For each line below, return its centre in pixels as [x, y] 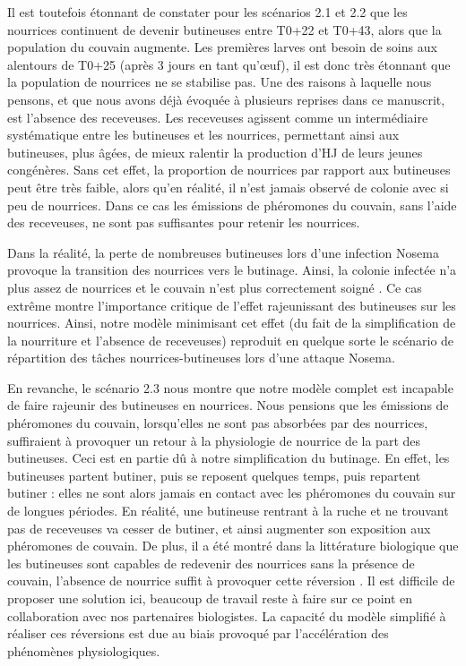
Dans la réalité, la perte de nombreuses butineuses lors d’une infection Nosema [223, 252]
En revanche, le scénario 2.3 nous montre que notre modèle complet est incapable [230, 387]
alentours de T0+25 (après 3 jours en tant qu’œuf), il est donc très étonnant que [229, 64]
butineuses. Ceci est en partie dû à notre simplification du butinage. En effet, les [229, 458]
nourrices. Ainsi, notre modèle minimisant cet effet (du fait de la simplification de [232, 323]
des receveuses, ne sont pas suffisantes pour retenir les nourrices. [184, 222]
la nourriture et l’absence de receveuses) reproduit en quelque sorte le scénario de [231, 340]
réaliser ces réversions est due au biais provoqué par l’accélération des [198, 633]
